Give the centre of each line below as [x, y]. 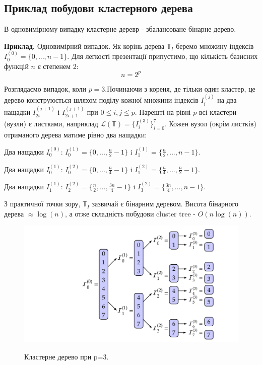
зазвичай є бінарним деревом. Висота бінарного [165, 204]
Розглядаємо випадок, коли [45, 88]
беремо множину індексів [215, 46]
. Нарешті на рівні [163, 112]
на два [227, 100]
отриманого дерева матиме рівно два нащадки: [76, 134]
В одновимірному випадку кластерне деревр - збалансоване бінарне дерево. [120, 29]
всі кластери [218, 112]
